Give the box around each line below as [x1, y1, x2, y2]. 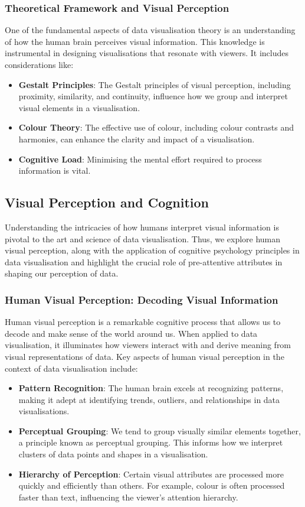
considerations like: [5, 58, 74, 70]
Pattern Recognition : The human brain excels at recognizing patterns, [18, 382, 284, 394]
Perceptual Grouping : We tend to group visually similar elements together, [18, 424, 301, 437]
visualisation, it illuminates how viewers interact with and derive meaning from [5, 339, 291, 351]
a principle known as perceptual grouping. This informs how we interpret [18, 436, 283, 448]
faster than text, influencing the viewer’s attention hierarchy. [18, 490, 238, 503]
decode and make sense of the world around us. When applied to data [5, 327, 258, 339]
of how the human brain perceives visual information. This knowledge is [5, 35, 265, 47]
